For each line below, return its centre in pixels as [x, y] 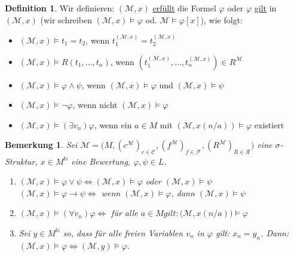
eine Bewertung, [101, 161]
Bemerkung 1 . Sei [41, 145]
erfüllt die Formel [184, 8]
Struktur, [21, 161]
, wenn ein [113, 124]
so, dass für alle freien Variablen [123, 232]
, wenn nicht [95, 105]
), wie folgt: [221, 19]
